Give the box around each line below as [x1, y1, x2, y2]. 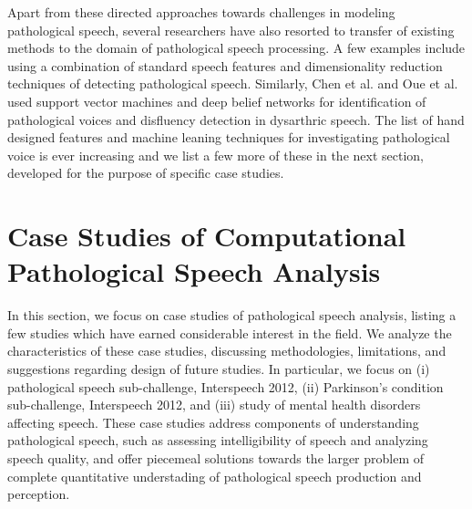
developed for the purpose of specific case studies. [7, 163, 284, 182]
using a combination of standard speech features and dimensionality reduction [7, 56, 443, 75]
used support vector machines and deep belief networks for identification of [7, 91, 426, 110]
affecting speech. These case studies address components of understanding [7, 412, 419, 431]
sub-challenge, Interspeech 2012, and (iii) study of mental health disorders [7, 395, 421, 414]
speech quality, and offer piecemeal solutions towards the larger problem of [7, 449, 425, 467]
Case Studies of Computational [7, 217, 406, 254]
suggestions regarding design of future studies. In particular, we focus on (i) [7, 359, 430, 379]
